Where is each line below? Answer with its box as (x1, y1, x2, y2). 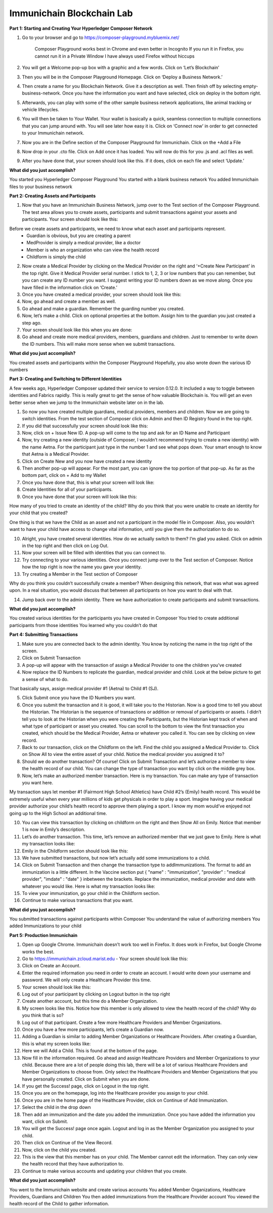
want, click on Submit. (22, 1118, 68, 1125)
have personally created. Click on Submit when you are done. (22, 1076, 150, 1082)
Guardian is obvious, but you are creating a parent (26, 233, 131, 239)
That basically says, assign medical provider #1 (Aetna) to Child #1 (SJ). (9, 685, 159, 691)
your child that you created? (9, 510, 68, 516)
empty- (243, 83, 258, 89)
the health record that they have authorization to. (22, 1161, 124, 1167)
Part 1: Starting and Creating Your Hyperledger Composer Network (9, 25, 153, 31)
